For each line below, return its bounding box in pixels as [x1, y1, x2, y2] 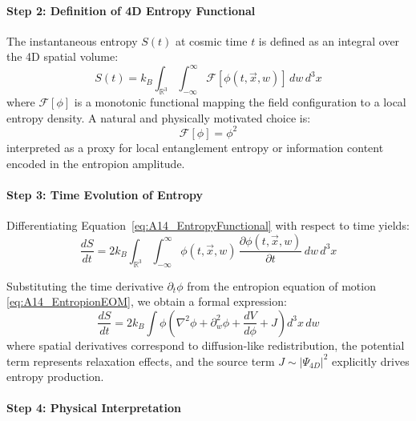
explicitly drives [332, 352, 410, 369]
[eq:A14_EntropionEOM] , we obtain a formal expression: [6, 293, 287, 310]
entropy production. [6, 368, 104, 385]
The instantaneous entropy [6, 32, 138, 49]
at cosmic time [175, 32, 248, 49]
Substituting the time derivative [6, 277, 164, 294]
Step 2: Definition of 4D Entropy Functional [6, 2, 256, 18]
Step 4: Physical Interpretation [6, 399, 182, 416]
